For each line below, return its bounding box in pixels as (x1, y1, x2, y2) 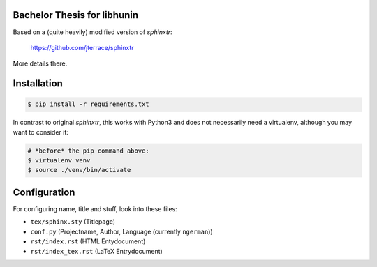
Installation (13, 77, 63, 90)
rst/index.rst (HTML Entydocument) (30, 237, 146, 245)
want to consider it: (13, 128, 69, 136)
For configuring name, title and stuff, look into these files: (13, 204, 177, 213)
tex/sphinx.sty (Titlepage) (30, 218, 115, 226)
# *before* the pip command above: (27, 146, 149, 155)
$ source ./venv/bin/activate (27, 166, 131, 174)
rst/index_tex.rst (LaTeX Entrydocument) (30, 247, 163, 255)
